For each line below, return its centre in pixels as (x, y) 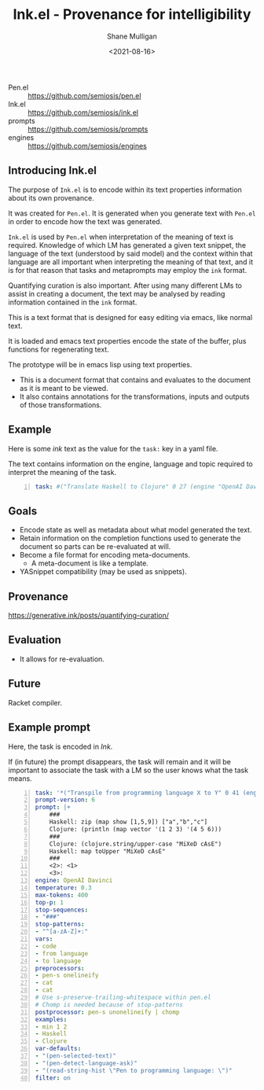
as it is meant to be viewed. (64, 388)
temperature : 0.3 (63, 887)
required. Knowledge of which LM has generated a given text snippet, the (127, 245)
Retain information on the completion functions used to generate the (130, 538)
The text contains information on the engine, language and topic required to (130, 464)
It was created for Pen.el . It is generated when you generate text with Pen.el (132, 213)
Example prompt (49, 728)
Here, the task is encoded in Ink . (60, 746)
